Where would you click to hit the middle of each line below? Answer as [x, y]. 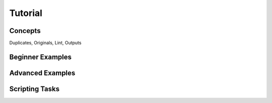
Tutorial [26, 13]
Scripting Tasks [35, 89]
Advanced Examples [42, 73]
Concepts [25, 31]
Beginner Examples [40, 57]
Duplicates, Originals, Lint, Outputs [45, 43]
